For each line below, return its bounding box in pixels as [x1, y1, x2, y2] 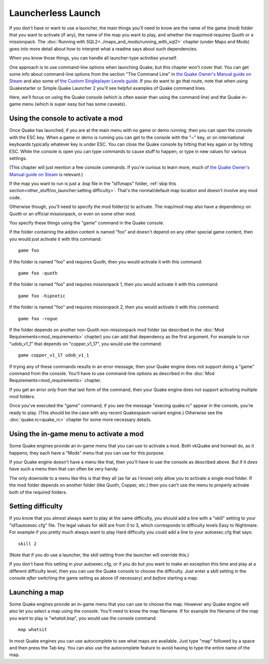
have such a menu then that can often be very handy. [9, 466, 119, 472]
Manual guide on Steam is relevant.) [9, 171, 83, 177]
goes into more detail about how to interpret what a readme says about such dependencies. [9, 45, 198, 52]
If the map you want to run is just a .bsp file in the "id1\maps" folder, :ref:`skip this [9, 181, 176, 187]
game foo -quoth [18, 270, 58, 276]
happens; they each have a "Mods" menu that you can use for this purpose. [9, 449, 165, 456]
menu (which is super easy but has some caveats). [21, 101, 127, 107]
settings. [9, 155, 27, 161]
